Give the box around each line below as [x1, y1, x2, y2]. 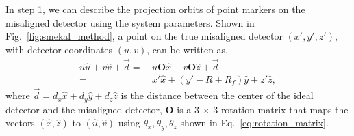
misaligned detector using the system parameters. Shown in [5, 15, 255, 29]
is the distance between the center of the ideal [121, 88, 314, 103]
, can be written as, [147, 42, 229, 56]
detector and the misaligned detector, [5, 102, 162, 116]
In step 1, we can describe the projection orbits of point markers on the [5, 2, 305, 16]
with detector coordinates [5, 42, 113, 56]
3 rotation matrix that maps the [213, 102, 349, 116]
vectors [5, 115, 35, 130]
